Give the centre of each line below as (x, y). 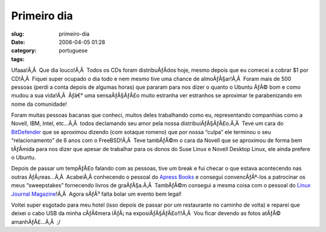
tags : (18, 59)
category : (24, 51)
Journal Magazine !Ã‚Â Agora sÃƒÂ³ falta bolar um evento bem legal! (96, 194)
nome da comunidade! (39, 104)
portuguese (73, 51)
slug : (18, 34)
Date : (18, 42)
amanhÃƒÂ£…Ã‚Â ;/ (36, 222)
